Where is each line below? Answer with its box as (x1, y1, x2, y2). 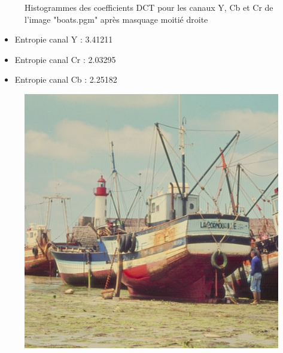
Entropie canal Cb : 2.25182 (14, 73, 117, 86)
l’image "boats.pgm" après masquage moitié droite (25, 13, 208, 25)
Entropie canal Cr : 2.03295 (14, 53, 116, 65)
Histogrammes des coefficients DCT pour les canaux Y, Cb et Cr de (25, 1, 273, 13)
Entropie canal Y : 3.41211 (14, 33, 113, 46)
